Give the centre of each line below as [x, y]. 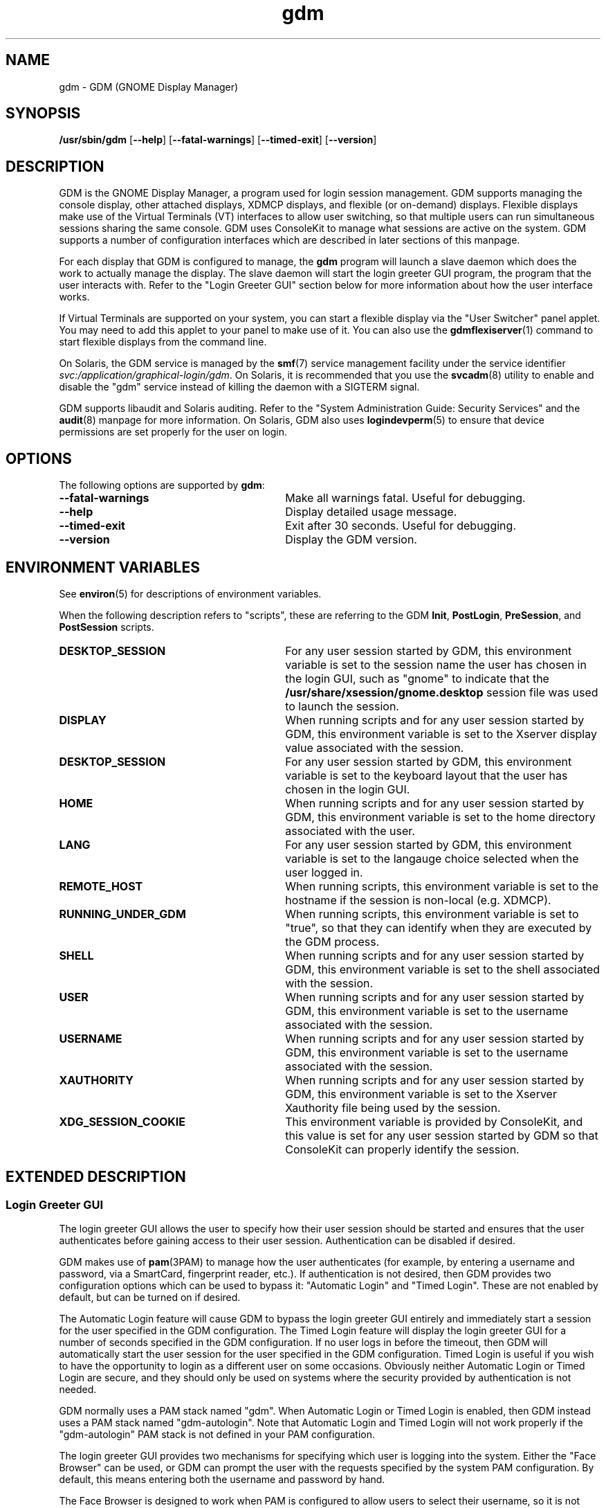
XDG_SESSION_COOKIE [122, 1121]
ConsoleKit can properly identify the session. [402, 1149]
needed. [78, 1390]
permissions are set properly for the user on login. [173, 432]
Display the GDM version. [351, 540]
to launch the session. [342, 706]
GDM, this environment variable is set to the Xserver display [441, 734]
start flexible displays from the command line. [163, 342]
